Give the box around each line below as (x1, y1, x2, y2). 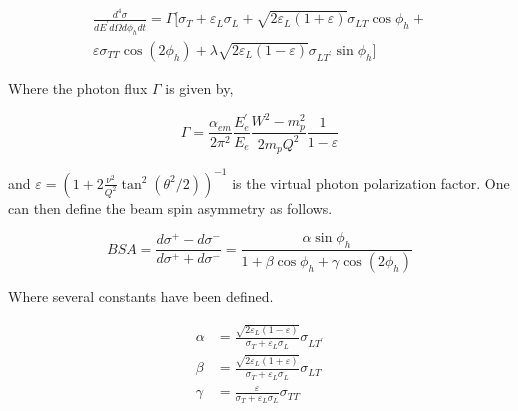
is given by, (165, 77, 234, 98)
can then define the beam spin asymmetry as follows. (8, 197, 333, 218)
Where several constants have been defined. (8, 286, 274, 307)
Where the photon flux (8, 77, 148, 98)
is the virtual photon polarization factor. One (232, 172, 510, 193)
